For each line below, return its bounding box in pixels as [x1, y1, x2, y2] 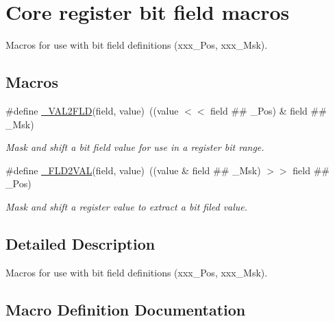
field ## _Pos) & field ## [210, 103, 327, 117]
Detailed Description [5, 233, 156, 254]
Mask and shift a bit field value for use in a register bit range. [5, 140, 264, 154]
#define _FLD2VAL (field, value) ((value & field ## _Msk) [5, 163, 261, 177]
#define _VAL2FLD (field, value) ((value [5, 103, 179, 117]
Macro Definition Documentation [5, 298, 246, 320]
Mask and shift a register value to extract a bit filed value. [5, 199, 248, 213]
